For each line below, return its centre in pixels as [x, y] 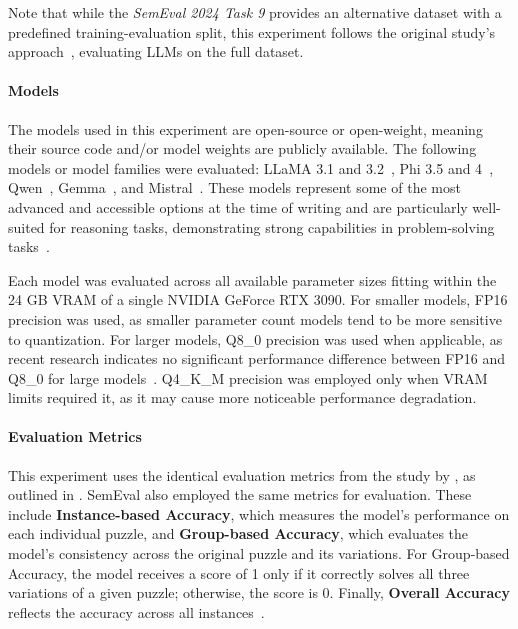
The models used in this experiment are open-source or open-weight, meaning [245, 128]
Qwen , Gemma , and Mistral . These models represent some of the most [234, 187]
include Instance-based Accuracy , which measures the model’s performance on [259, 513]
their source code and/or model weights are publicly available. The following [242, 148]
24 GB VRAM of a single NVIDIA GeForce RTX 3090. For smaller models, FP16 [258, 299]
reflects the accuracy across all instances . [136, 611]
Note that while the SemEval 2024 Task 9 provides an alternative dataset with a [255, 12]
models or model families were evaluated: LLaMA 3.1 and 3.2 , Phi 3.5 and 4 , [251, 167]
